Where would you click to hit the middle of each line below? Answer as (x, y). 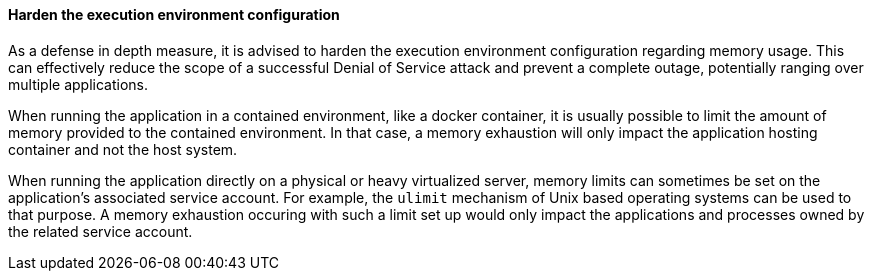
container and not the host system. (123, 149)
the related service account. (100, 231)
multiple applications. (78, 84)
